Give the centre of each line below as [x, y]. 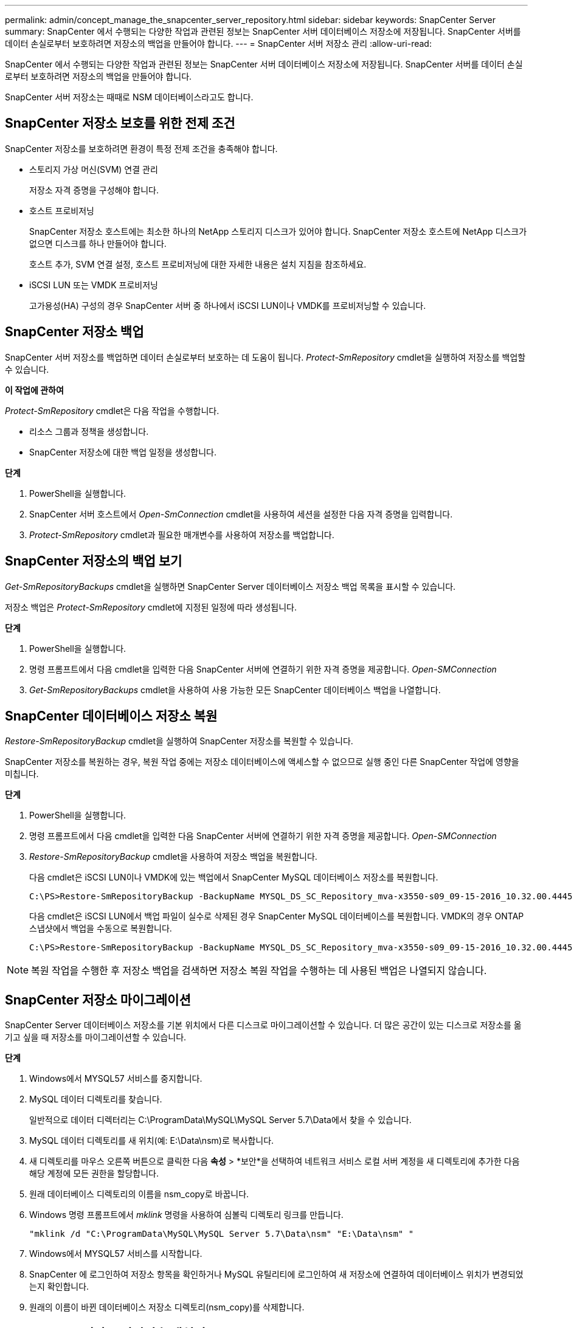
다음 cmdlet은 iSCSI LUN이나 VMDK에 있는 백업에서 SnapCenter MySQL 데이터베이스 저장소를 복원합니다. [234, 877]
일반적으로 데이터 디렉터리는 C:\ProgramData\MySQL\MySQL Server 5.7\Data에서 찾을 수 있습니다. [220, 1120]
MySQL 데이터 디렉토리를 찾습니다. [96, 1099]
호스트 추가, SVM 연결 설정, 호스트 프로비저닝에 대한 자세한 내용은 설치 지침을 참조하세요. [198, 264]
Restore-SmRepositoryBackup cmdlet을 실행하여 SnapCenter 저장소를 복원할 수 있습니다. [179, 741]
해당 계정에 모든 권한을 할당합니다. [94, 1174]
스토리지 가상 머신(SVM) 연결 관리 [94, 169]
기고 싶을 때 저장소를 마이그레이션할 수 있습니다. [96, 1037]
